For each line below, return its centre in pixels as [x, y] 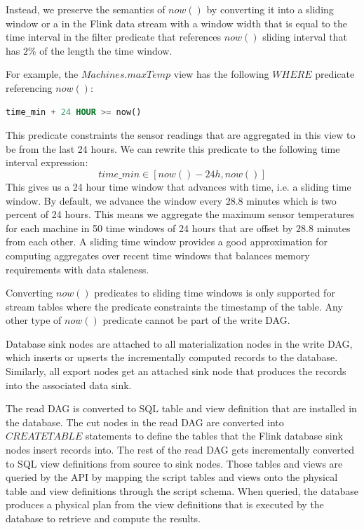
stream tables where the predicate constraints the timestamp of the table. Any [174, 306]
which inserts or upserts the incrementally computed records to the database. [172, 357]
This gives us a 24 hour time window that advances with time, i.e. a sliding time [178, 186]
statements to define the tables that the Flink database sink [214, 436]
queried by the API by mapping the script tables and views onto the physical [172, 477]
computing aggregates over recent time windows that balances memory [158, 255]
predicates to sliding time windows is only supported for [215, 293]
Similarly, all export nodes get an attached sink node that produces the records [176, 371]
